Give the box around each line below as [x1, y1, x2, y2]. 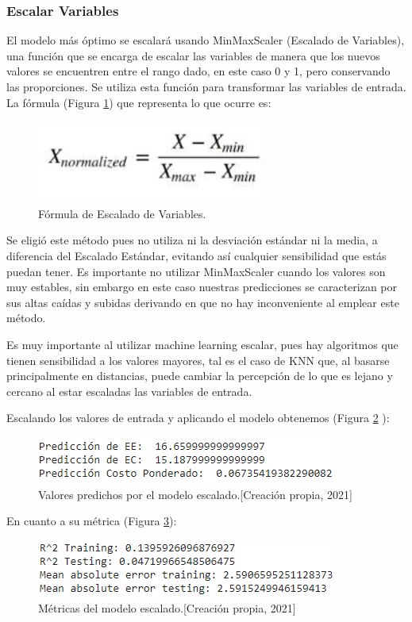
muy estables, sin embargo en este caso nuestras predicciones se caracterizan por [6, 278, 397, 295]
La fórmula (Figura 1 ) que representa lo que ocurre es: [6, 94, 271, 110]
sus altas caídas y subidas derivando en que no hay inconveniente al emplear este [6, 294, 399, 310]
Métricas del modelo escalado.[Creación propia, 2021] [38, 600, 296, 616]
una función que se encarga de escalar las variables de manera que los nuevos [6, 47, 380, 63]
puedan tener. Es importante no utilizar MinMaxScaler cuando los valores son [6, 263, 386, 279]
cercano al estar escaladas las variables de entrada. [6, 382, 252, 399]
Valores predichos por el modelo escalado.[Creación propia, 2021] [38, 486, 352, 502]
